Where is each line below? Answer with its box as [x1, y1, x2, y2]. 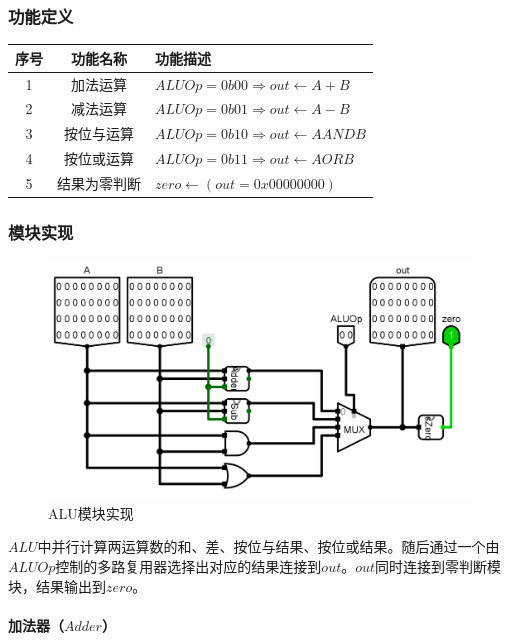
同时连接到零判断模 [375, 555, 502, 576]
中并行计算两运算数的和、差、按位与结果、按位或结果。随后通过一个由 [37, 536, 500, 557]
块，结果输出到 [8, 575, 106, 596]
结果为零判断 [57, 172, 141, 193]
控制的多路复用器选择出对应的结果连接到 [55, 555, 322, 576]
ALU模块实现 [48, 502, 134, 523]
